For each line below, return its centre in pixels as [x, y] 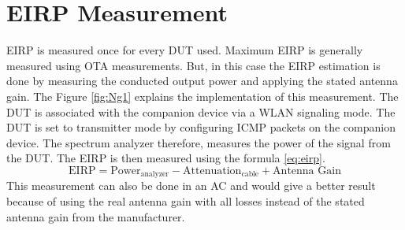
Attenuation [212, 171]
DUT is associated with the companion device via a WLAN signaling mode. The [201, 111]
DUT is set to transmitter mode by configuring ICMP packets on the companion [201, 127]
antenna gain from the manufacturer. [96, 216]
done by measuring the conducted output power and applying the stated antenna [202, 81]
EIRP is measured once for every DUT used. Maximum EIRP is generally [185, 50]
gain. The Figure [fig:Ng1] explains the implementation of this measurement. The [202, 96]
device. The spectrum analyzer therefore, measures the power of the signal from [199, 142]
